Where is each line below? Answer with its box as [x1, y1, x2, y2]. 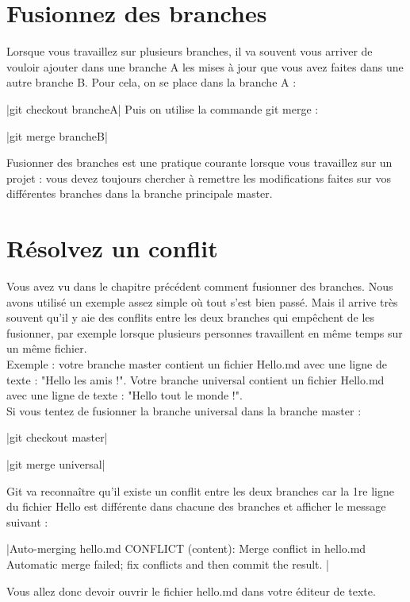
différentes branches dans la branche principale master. [6, 185, 273, 202]
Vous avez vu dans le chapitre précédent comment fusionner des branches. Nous [6, 278, 393, 294]
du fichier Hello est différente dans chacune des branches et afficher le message [6, 498, 386, 515]
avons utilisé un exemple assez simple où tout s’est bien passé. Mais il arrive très [6, 293, 398, 310]
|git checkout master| [6, 429, 108, 446]
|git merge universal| [6, 455, 105, 472]
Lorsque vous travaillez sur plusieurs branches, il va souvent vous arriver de [6, 43, 373, 60]
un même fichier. [6, 340, 87, 357]
